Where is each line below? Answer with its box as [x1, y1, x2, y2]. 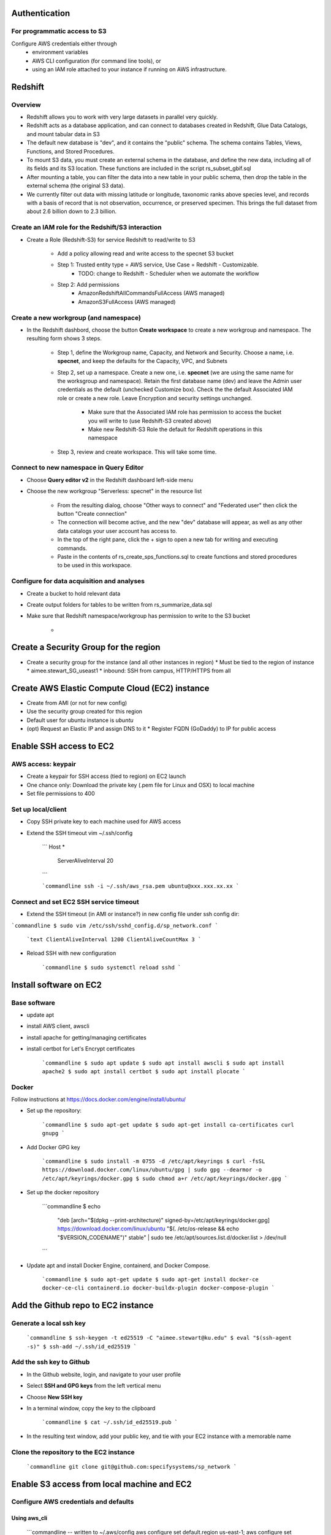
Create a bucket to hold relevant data [26, 589, 121, 597]
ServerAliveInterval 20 [57, 857, 113, 865]
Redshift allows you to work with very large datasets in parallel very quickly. [26, 114, 218, 121]
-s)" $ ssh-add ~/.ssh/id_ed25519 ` [26, 1343, 137, 1350]
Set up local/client [11, 805, 67, 814]
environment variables [32, 49, 89, 56]
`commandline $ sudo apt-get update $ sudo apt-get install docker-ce [42, 1276, 259, 1283]
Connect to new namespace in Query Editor [11, 464, 144, 472]
